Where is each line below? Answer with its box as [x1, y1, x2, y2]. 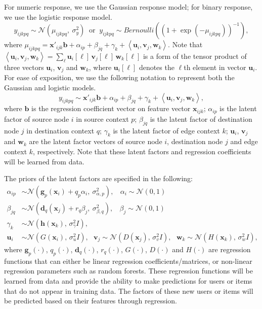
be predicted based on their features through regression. [4, 295, 178, 306]
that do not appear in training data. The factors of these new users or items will [4, 285, 253, 296]
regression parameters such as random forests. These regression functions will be [4, 265, 253, 276]
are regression [208, 244, 251, 254]
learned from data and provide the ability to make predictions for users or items [4, 275, 252, 286]
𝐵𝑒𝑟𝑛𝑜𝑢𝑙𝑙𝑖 [123, 27, 154, 35]
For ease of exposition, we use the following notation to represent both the [4, 72, 235, 83]
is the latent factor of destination [150, 113, 252, 124]
